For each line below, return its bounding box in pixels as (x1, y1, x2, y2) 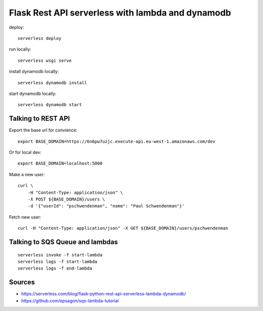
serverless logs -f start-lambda (18, 258, 97, 264)
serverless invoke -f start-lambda (18, 252, 103, 257)
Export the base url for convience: (9, 127, 77, 133)
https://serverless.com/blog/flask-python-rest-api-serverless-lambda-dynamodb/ (21, 291, 186, 297)
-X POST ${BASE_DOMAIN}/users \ (27, 196, 105, 202)
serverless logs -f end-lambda (18, 266, 93, 271)
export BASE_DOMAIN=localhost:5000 (18, 161, 103, 166)
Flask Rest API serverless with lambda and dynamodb (9, 7, 231, 18)
